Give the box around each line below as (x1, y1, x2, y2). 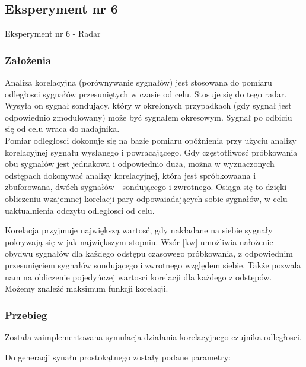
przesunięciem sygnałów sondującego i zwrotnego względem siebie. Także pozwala (5, 258, 301, 271)
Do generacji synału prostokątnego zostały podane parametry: (5, 350, 231, 363)
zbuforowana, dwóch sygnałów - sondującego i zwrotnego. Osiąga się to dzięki (5, 181, 287, 193)
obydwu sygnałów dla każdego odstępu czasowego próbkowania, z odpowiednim (5, 247, 294, 260)
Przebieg (5, 307, 47, 322)
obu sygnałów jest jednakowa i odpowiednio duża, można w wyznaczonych (5, 157, 275, 170)
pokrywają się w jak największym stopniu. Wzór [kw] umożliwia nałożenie (5, 235, 273, 248)
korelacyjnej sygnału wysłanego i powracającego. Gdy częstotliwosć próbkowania (5, 145, 298, 158)
